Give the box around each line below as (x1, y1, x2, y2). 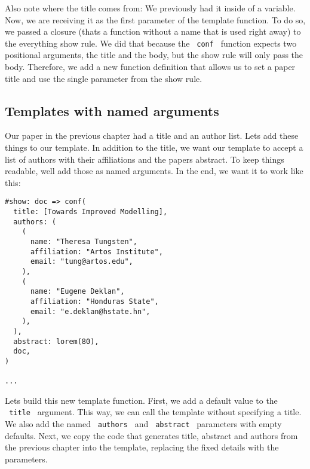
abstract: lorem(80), (13, 337, 99, 346)
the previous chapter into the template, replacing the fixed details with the (5, 441, 279, 453)
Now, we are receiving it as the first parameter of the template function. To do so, (5, 13, 306, 26)
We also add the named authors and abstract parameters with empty (5, 418, 282, 430)
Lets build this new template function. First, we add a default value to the (5, 394, 278, 406)
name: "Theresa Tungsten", (30, 237, 137, 246)
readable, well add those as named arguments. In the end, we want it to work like (5, 165, 303, 177)
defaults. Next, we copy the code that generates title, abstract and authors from (5, 429, 298, 441)
